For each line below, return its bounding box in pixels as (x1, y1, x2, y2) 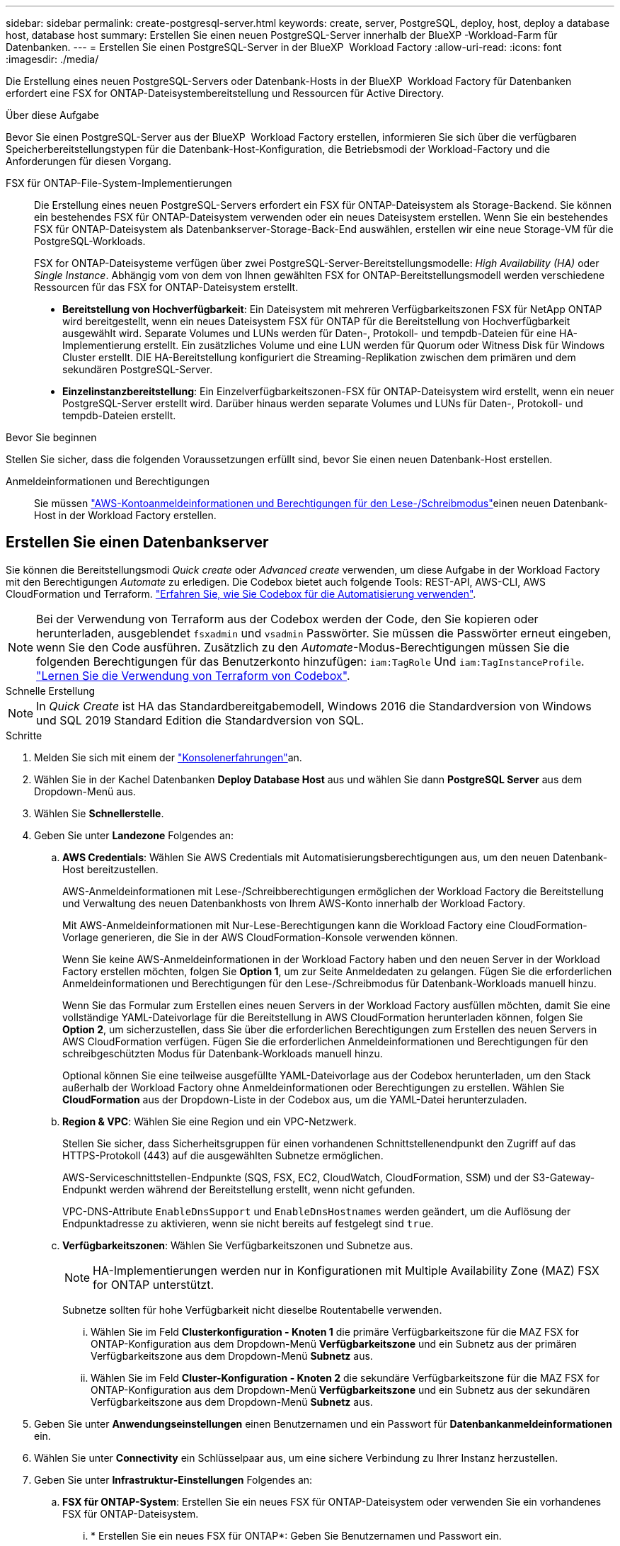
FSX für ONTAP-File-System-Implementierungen (6, 177, 232, 189)
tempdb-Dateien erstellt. (62, 409, 176, 421)
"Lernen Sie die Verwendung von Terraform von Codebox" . (36, 668, 350, 683)
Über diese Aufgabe (6, 109, 99, 121)
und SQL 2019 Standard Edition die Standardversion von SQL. (36, 712, 364, 727)
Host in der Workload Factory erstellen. (34, 509, 217, 521)
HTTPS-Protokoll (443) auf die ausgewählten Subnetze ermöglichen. (62, 1149, 384, 1161)
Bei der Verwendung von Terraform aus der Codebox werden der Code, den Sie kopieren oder (36, 611, 539, 626)
